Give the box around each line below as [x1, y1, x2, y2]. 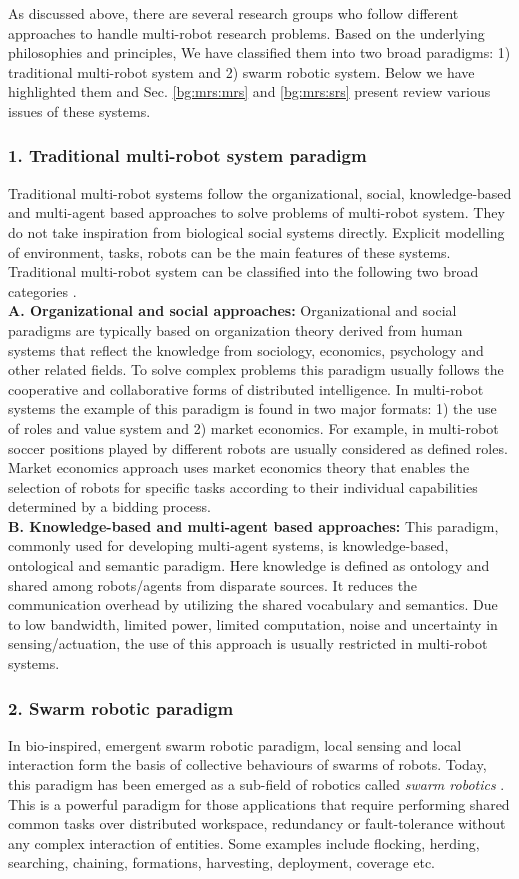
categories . [8, 280, 77, 301]
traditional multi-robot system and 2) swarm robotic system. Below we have [8, 61, 475, 82]
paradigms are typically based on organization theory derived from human [8, 319, 463, 340]
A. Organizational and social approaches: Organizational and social [8, 300, 457, 321]
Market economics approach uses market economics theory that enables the [8, 457, 470, 478]
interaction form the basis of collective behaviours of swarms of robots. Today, [8, 754, 487, 775]
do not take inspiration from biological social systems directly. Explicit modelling [8, 221, 505, 242]
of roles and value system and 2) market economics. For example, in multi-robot [8, 417, 499, 438]
